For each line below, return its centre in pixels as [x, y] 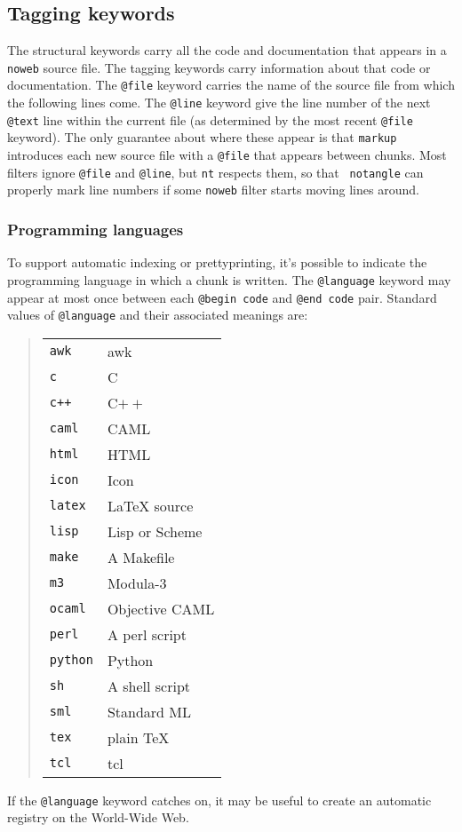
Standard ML [149, 711]
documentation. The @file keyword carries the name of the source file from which [231, 85]
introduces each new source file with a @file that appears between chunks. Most [227, 155]
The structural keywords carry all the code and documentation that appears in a [227, 50]
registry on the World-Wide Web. [98, 817]
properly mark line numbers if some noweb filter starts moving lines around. [213, 190]
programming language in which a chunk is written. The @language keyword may [229, 279]
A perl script [147, 634]
